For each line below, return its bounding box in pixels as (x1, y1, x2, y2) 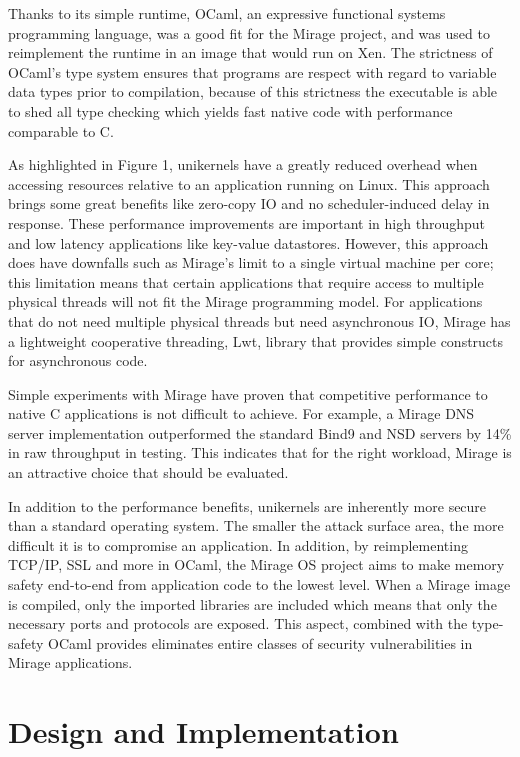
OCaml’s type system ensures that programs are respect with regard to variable (8, 61, 497, 82)
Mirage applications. (8, 652, 133, 673)
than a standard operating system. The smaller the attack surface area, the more (8, 515, 504, 536)
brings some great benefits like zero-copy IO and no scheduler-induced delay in (8, 193, 490, 214)
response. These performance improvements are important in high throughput (8, 212, 485, 233)
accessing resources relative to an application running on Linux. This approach (8, 173, 490, 194)
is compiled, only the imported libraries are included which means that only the (8, 593, 497, 614)
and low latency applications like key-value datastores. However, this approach (8, 232, 489, 253)
